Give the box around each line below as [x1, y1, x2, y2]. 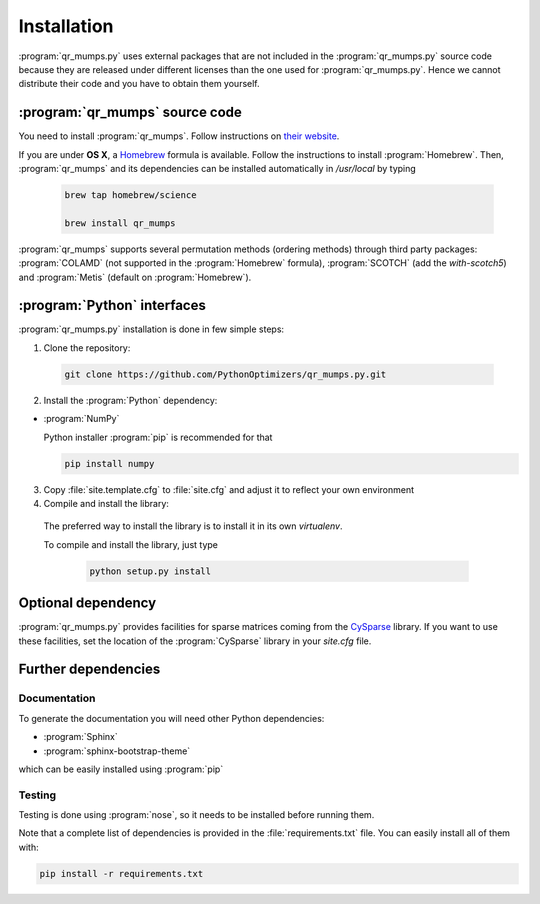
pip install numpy [64, 458, 155, 469]
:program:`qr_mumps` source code [18, 104, 242, 121]
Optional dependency [18, 595, 157, 612]
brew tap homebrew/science [64, 190, 197, 200]
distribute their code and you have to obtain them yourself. [18, 78, 260, 90]
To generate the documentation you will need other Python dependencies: [18, 712, 325, 724]
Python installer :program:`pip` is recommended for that [43, 431, 273, 443]
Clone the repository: [43, 341, 131, 354]
